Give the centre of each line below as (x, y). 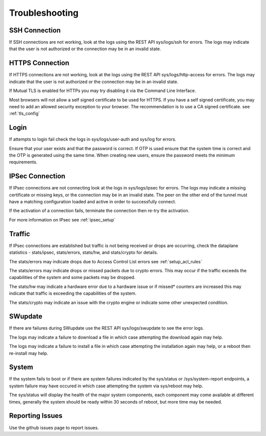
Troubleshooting (44, 13)
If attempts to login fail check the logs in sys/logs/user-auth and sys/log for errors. (93, 139)
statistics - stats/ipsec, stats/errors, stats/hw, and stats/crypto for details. (84, 252)
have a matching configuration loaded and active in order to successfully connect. (93, 202)
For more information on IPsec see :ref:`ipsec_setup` (62, 219)
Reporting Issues (36, 416)
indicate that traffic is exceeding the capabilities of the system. (73, 293)
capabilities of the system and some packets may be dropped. (72, 278)
